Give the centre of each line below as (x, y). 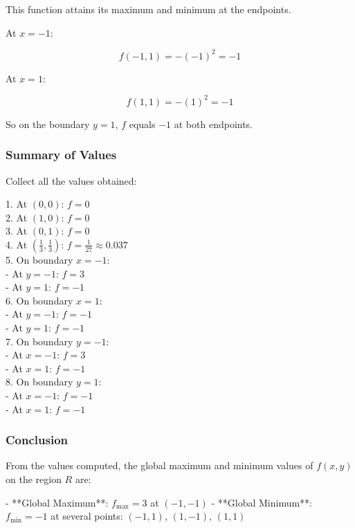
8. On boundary (39, 382)
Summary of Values (61, 155)
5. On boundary (39, 259)
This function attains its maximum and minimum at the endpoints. (148, 9)
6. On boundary (39, 300)
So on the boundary (48, 124)
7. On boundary (39, 341)
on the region (34, 479)
